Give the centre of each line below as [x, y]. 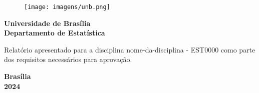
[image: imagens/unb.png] [67, 7]
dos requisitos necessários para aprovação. [68, 59]
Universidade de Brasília [47, 23]
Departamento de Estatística [55, 33]
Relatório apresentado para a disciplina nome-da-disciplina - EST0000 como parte [130, 49]
